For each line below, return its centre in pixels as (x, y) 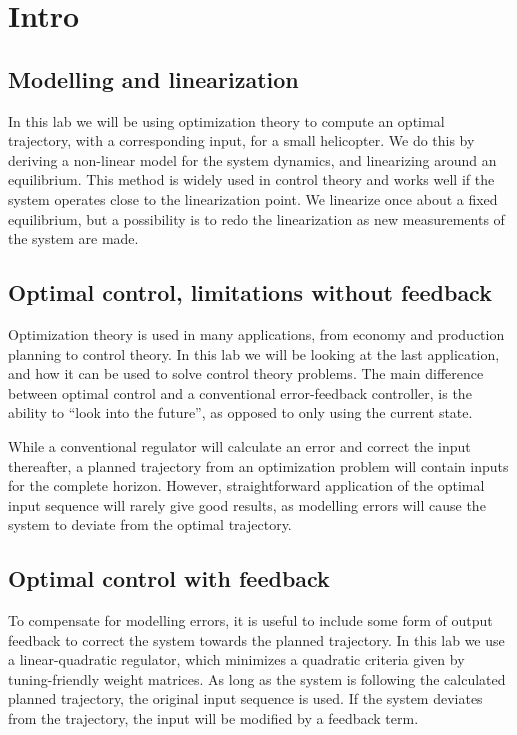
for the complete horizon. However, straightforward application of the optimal (246, 485)
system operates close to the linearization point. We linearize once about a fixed (253, 198)
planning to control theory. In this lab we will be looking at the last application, (254, 353)
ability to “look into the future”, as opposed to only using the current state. (240, 412)
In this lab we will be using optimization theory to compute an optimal (226, 120)
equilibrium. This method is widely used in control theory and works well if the (251, 179)
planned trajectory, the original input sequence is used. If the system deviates (245, 698)
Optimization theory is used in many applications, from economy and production (256, 333)
